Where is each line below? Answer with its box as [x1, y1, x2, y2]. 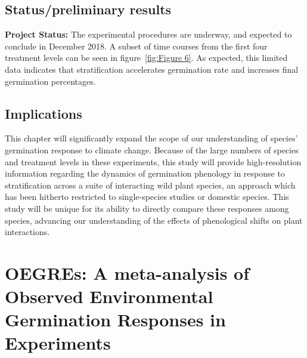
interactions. [5, 226, 50, 238]
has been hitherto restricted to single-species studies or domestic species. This [5, 190, 289, 203]
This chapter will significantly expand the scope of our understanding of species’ [5, 132, 298, 144]
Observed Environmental [5, 284, 213, 308]
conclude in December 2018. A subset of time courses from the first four [5, 39, 268, 52]
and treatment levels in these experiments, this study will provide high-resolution [5, 155, 302, 168]
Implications [5, 104, 82, 122]
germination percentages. [5, 75, 96, 87]
